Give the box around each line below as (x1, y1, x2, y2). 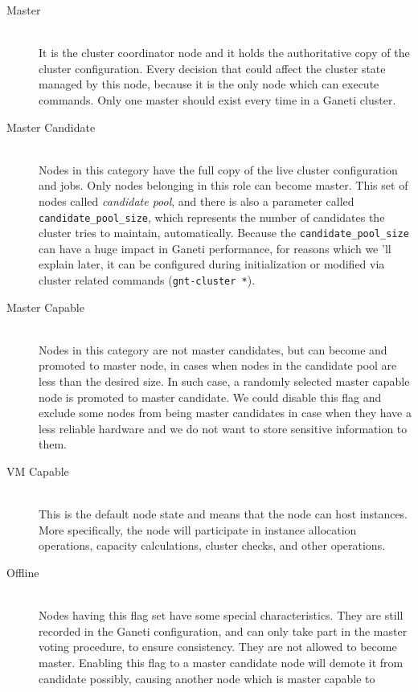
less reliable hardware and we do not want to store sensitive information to (39, 420, 408, 436)
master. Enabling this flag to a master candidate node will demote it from (39, 653, 404, 670)
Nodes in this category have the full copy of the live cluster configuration (39, 161, 398, 178)
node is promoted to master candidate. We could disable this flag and (39, 388, 382, 405)
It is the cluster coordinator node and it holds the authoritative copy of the (39, 44, 410, 61)
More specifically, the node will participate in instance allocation (39, 521, 357, 538)
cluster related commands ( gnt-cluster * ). (39, 272, 256, 289)
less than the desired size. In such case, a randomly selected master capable (39, 373, 410, 390)
